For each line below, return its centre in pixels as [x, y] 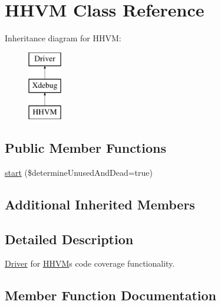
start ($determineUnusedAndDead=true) [79, 172]
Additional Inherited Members [100, 204]
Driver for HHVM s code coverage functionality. [90, 263]
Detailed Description [69, 239]
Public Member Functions [85, 148]
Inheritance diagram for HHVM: [63, 38]
